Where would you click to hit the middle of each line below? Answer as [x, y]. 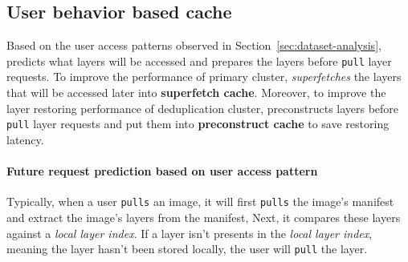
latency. [25, 139]
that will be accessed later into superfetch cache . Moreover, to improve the [196, 93]
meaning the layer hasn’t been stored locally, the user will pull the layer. [187, 249]
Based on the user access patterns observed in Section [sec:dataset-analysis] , [194, 45]
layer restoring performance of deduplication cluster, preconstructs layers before [203, 108]
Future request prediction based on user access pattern [162, 171]
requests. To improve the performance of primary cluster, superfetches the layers [204, 77]
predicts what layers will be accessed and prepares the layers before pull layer [199, 60]
